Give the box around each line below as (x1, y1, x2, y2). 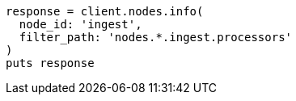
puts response (6, 57, 95, 69)
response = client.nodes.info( (6, 5, 204, 18)
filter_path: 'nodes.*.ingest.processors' (19, 31, 293, 44)
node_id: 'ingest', (19, 18, 142, 31)
